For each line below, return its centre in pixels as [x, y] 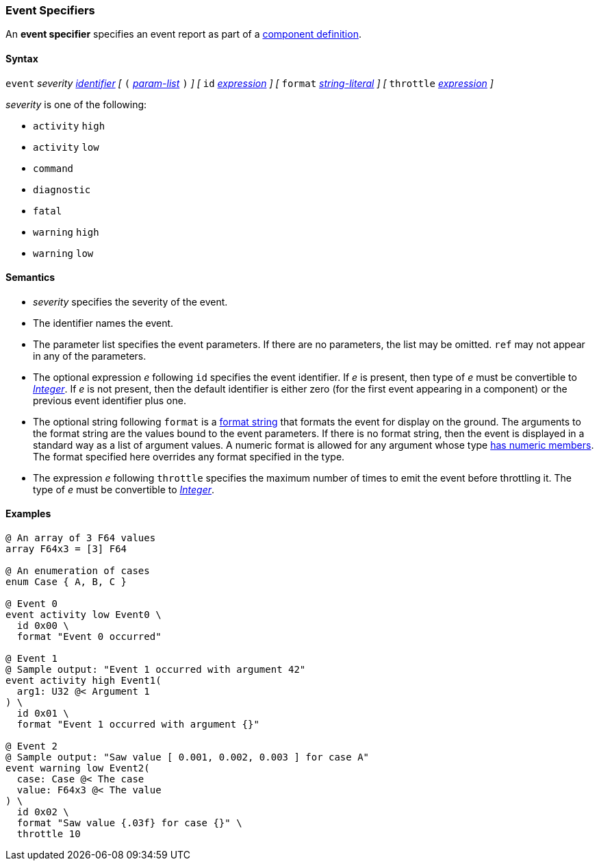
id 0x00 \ [43, 626]
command [53, 168]
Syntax [22, 58]
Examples [28, 514]
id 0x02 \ [43, 812]
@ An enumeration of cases [78, 571]
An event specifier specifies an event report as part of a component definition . [183, 34]
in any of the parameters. [90, 356]
